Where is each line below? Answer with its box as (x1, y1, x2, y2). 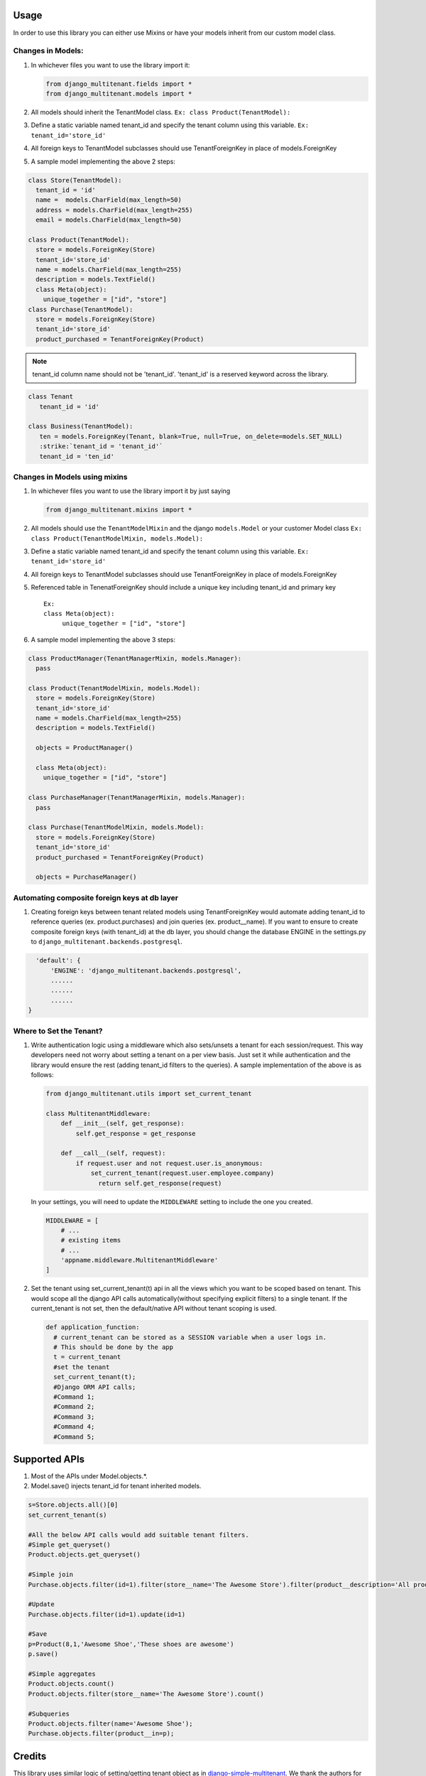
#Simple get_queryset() (28, 1540, 111, 1549)
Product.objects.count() (28, 1680, 115, 1688)
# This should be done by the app (53, 1343, 174, 1351)
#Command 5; (53, 1432, 95, 1441)
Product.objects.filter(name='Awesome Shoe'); (28, 1720, 193, 1728)
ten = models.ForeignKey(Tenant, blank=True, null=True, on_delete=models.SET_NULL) (39, 432, 343, 440)
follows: (31, 1071, 54, 1079)
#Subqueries (28, 1709, 70, 1718)
